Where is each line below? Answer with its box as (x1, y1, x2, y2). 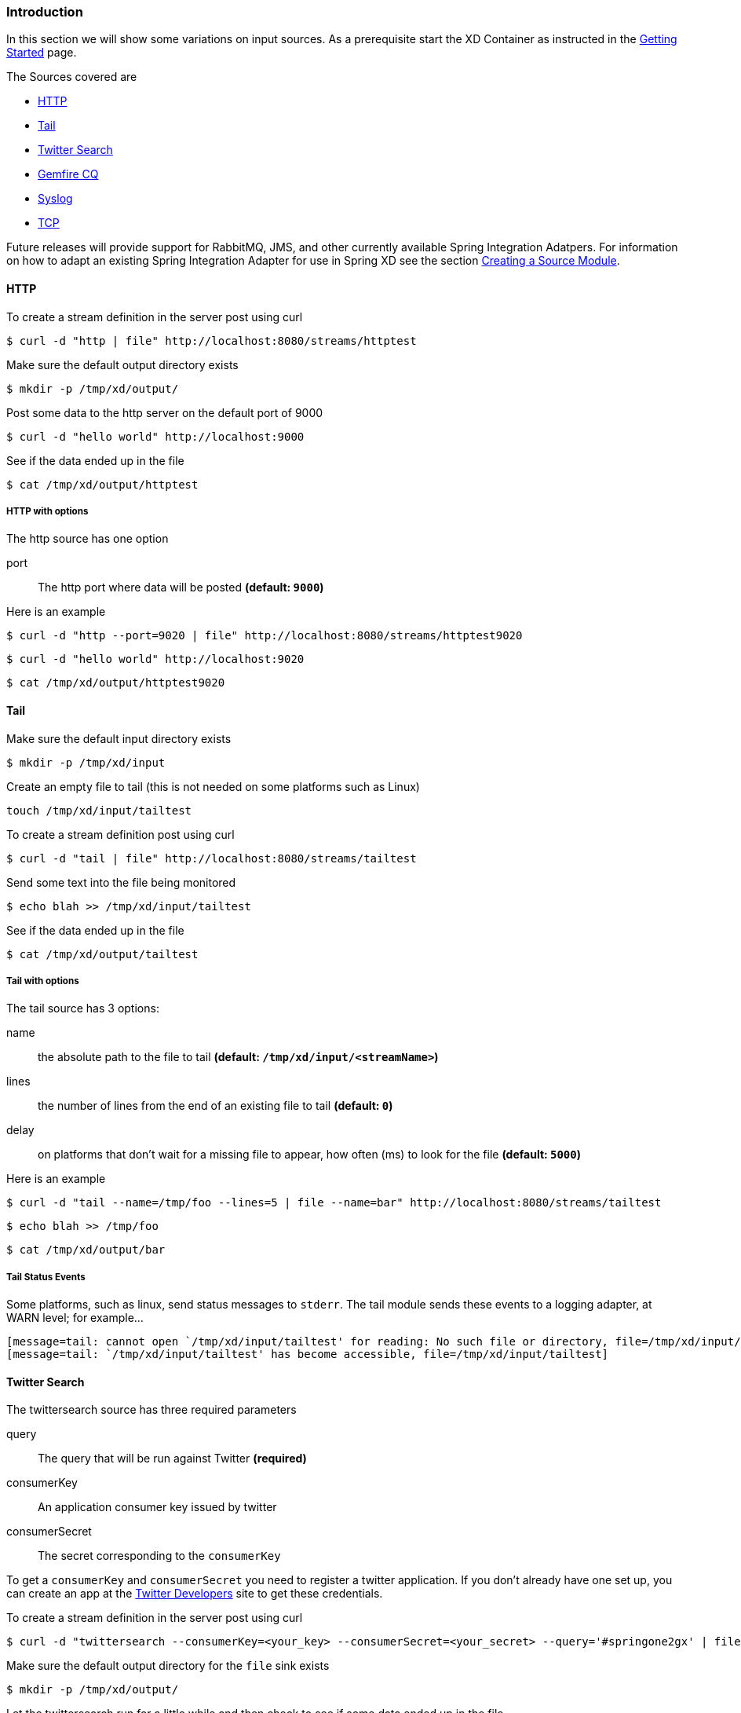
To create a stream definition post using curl (6, 827, 235, 841)
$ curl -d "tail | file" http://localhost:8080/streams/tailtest (6, 851, 417, 865)
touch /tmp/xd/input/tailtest (6, 803, 192, 817)
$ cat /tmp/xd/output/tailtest (6, 947, 199, 961)
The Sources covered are (6, 70, 137, 84)
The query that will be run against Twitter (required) (38, 1451, 307, 1466)
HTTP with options (6, 505, 89, 517)
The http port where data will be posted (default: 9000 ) (38, 580, 324, 595)
